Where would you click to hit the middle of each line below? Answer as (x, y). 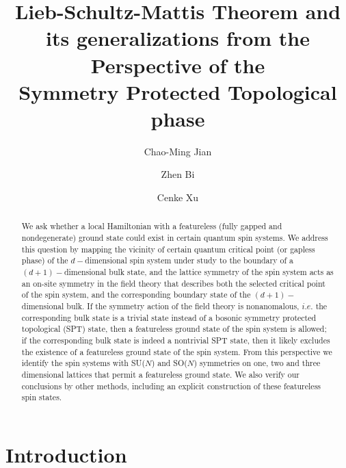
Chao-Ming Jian (178, 151)
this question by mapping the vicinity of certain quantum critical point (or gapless (168, 249)
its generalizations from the (178, 38)
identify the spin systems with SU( (83, 363)
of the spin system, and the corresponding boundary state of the (136, 295)
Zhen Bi (178, 174)
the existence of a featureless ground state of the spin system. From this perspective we (177, 351)
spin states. (42, 397)
